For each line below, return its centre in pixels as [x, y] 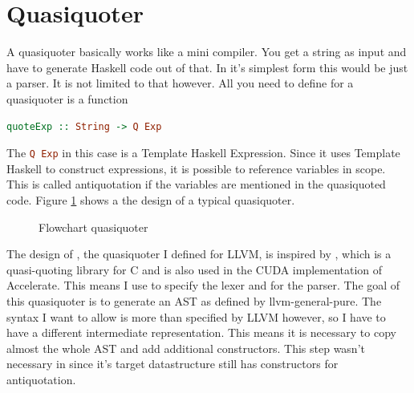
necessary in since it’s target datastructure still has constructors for [172, 364]
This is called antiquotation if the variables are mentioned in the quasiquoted [196, 184]
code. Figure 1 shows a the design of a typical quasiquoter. [151, 199]
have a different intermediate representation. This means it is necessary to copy [201, 332]
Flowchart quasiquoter [93, 227]
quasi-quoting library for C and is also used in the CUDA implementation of [195, 269]
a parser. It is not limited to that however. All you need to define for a [180, 83]
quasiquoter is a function [67, 98]
